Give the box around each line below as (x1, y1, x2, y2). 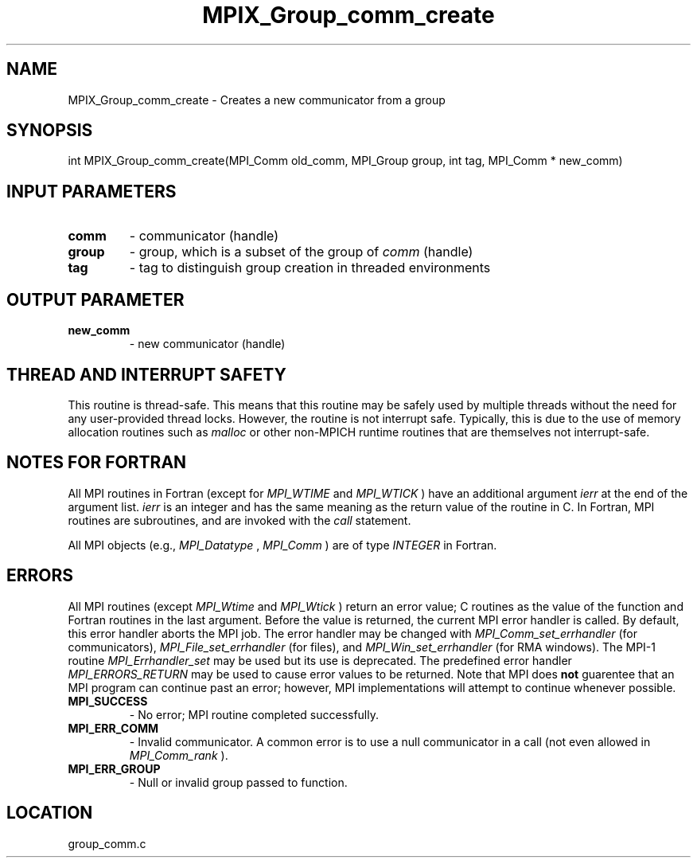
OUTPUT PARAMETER (6, 289, 185, 310)
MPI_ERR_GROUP (68, 761, 161, 776)
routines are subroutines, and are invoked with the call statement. (68, 513, 411, 527)
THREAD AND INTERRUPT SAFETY (6, 364, 286, 385)
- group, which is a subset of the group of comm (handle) (129, 244, 473, 260)
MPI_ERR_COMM (68, 721, 159, 735)
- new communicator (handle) (129, 337, 286, 351)
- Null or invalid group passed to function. (129, 775, 348, 789)
